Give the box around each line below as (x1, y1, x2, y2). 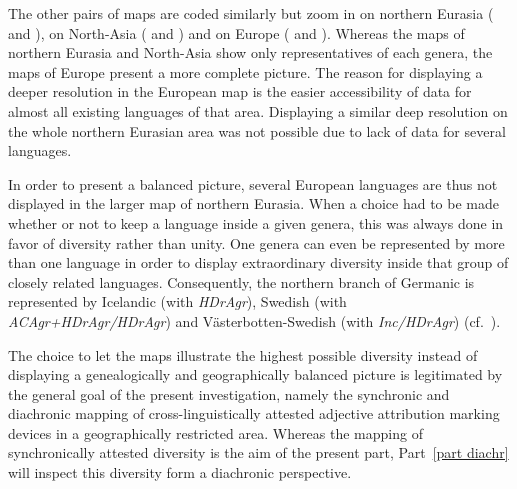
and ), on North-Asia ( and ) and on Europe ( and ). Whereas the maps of (8, 22, 465, 43)
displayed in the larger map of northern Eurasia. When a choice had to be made (8, 193, 499, 214)
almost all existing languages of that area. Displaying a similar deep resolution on (8, 100, 508, 121)
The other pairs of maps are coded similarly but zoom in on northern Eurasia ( (8, 3, 494, 23)
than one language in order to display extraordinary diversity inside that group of (8, 252, 509, 273)
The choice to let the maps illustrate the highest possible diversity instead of (8, 344, 478, 365)
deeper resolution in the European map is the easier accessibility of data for (8, 81, 472, 102)
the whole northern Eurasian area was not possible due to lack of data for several (8, 120, 506, 141)
